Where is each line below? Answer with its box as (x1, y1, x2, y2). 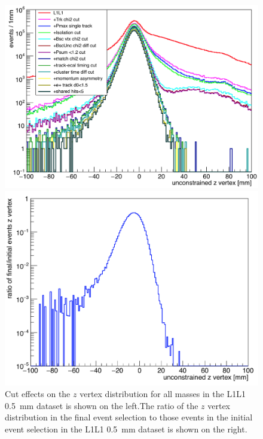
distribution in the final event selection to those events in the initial (5, 411, 253, 423)
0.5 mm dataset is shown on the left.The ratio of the (5, 399, 198, 411)
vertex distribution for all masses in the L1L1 (79, 387, 246, 400)
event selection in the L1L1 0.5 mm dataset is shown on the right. (5, 422, 247, 435)
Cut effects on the (5, 387, 71, 400)
